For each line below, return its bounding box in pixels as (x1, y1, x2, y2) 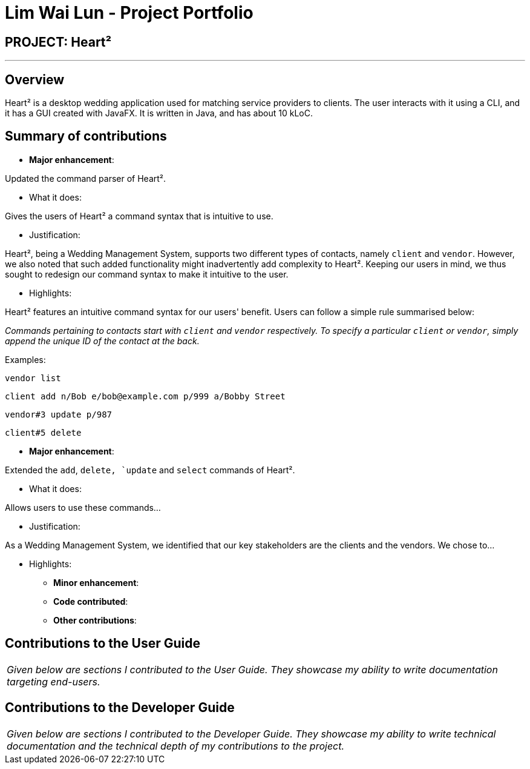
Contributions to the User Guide (5, 636, 200, 651)
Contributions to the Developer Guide (5, 700, 235, 716)
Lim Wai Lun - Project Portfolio (5, 2, 254, 23)
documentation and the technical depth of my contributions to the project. (7, 739, 345, 752)
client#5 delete (5, 427, 82, 438)
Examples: (5, 354, 46, 365)
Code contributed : (53, 596, 128, 607)
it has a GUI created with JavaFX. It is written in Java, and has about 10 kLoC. (5, 108, 313, 119)
